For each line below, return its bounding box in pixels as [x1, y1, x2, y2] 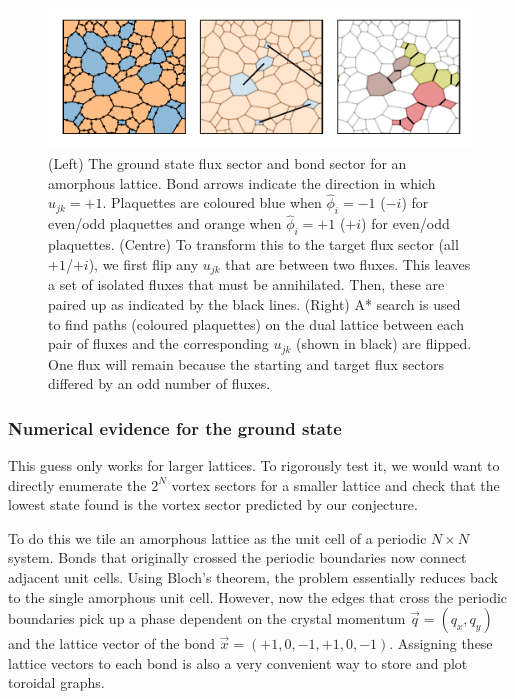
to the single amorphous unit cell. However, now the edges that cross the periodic [8, 586, 508, 607]
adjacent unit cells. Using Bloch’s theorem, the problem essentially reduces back [8, 566, 498, 587]
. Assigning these [389, 633, 493, 654]
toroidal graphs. [8, 672, 105, 693]
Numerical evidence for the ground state [8, 415, 342, 440]
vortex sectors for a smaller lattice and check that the [171, 474, 500, 495]
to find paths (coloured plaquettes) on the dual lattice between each [48, 313, 464, 334]
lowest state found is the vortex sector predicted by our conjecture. [8, 494, 418, 515]
